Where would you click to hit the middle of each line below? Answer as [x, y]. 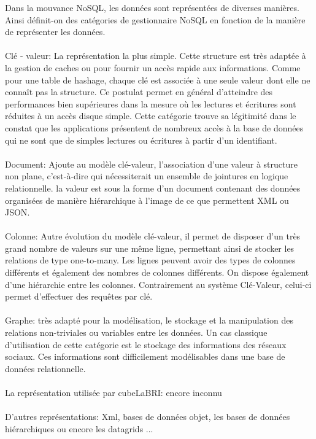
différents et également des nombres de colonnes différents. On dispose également [157, 272]
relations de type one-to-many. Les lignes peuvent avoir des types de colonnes [150, 260]
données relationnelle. [45, 368]
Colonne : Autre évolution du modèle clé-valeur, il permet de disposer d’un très [153, 236]
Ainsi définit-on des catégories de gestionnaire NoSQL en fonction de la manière [155, 19]
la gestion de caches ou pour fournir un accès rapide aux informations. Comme [153, 67]
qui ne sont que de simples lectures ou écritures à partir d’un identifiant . [141, 140]
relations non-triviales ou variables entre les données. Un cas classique [136, 332]
